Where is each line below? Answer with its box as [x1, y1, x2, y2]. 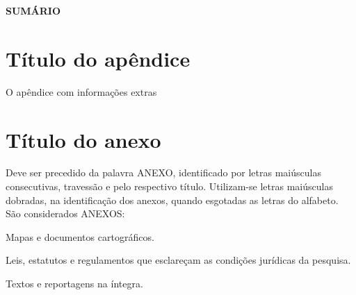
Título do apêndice [6, 44, 191, 72]
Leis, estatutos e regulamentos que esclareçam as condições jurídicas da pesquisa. [6, 253, 351, 267]
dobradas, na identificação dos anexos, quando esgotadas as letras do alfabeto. [6, 192, 339, 207]
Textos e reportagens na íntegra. [6, 276, 143, 290]
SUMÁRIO [6, 3, 61, 17]
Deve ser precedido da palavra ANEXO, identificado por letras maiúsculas [6, 165, 321, 180]
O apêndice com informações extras [6, 84, 157, 99]
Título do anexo [6, 125, 161, 153]
